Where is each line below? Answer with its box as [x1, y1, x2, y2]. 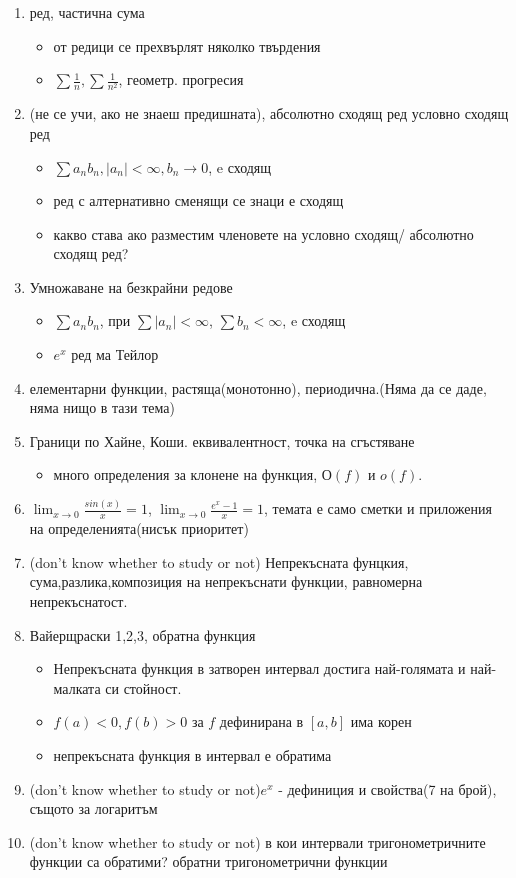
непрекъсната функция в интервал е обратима [53, 745, 332, 765]
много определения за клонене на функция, [53, 464, 318, 485]
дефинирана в [219, 711, 304, 732]
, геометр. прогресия [118, 69, 244, 90]
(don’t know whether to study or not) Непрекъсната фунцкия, [29, 551, 409, 572]
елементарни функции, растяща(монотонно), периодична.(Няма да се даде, [29, 377, 487, 398]
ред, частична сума [29, 2, 145, 22]
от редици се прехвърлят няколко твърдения [53, 35, 321, 56]
